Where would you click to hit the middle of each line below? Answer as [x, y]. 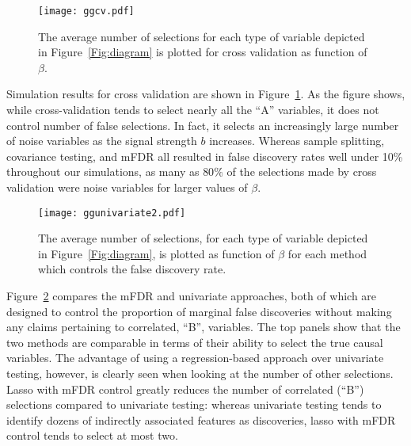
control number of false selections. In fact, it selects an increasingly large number [203, 125]
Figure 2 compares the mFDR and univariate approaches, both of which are [192, 296]
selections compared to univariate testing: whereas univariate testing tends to [194, 404]
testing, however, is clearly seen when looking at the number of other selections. [200, 373]
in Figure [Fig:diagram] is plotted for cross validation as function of [203, 52]
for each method [327, 253]
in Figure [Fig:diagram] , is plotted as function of [156, 253]
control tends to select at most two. [92, 435]
